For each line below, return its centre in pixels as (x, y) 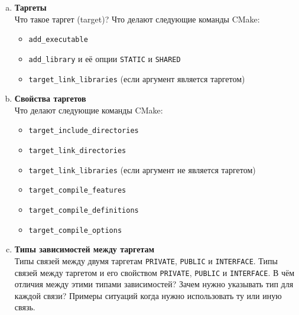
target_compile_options (75, 230)
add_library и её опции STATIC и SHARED (105, 58)
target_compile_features (77, 191)
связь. (25, 307)
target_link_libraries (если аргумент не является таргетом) (142, 169)
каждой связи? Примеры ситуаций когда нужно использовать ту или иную (148, 295)
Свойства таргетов (50, 98)
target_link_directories (77, 151)
